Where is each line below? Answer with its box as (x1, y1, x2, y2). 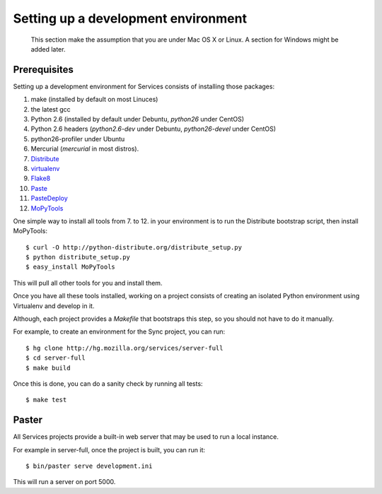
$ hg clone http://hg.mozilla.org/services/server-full (25, 343, 224, 352)
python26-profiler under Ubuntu (30, 134, 125, 143)
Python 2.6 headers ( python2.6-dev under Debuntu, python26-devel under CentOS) (30, 124, 276, 134)
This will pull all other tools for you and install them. (13, 278, 163, 287)
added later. (30, 45, 66, 53)
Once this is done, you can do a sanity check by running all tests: (13, 380, 203, 388)
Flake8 (30, 174, 51, 183)
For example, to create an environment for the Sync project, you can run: (13, 327, 226, 336)
